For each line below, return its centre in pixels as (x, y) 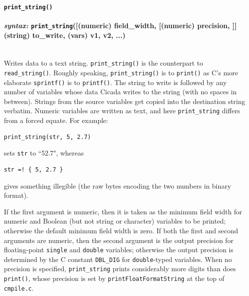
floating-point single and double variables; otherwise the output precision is (119, 250)
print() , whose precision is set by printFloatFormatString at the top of (114, 278)
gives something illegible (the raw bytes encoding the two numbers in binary (118, 185)
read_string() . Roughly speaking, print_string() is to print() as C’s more (121, 72)
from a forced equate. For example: (56, 120)
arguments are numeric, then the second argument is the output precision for (119, 240)
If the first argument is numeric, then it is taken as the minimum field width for (123, 211)
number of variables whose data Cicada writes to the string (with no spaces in (120, 92)
